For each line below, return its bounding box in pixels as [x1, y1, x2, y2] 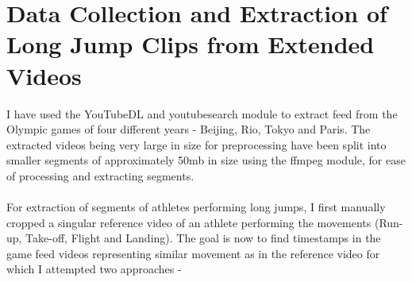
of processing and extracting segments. [6, 167, 194, 183]
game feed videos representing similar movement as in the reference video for [6, 245, 380, 261]
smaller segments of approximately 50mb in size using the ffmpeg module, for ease [6, 152, 406, 168]
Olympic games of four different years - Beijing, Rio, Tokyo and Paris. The [6, 121, 371, 137]
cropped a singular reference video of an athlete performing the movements [6, 214, 372, 230]
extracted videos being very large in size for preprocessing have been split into [6, 136, 387, 153]
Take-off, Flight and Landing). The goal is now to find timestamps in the [25, 230, 381, 246]
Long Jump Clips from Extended [6, 28, 375, 60]
